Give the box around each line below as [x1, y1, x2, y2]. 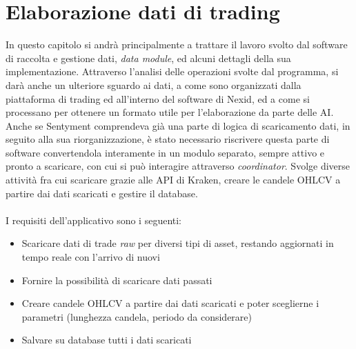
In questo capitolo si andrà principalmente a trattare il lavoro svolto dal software [6, 37, 348, 52]
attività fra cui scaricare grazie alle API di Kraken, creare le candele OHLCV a [6, 172, 341, 187]
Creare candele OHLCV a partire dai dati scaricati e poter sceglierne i [21, 296, 319, 310]
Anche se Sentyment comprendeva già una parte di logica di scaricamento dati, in [6, 118, 350, 132]
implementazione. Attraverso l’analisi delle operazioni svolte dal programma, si [6, 64, 339, 79]
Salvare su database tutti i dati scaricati [21, 332, 192, 347]
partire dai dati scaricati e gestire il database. [6, 186, 198, 200]
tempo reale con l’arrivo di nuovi [21, 250, 160, 264]
